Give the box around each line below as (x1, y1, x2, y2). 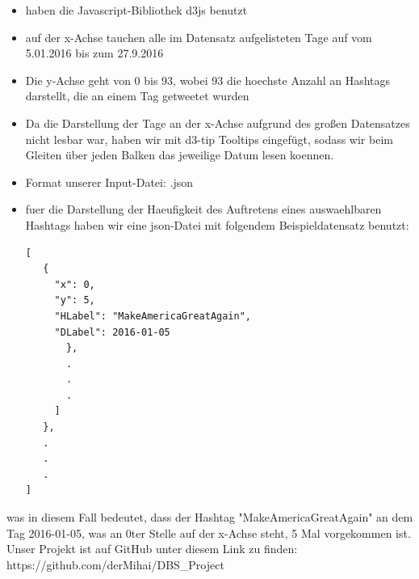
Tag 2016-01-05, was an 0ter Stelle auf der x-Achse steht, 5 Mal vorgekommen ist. (6, 524, 411, 541)
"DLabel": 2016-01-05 (54, 326, 170, 338)
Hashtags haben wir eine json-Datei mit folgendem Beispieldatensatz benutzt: (25, 216, 409, 233)
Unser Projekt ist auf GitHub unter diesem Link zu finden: (6, 540, 298, 557)
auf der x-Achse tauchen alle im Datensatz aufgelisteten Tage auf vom (25, 28, 372, 45)
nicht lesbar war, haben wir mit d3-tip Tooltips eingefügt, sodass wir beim (25, 130, 393, 147)
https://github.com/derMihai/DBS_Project (6, 556, 224, 573)
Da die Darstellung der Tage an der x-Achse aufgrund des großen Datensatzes (25, 114, 410, 131)
